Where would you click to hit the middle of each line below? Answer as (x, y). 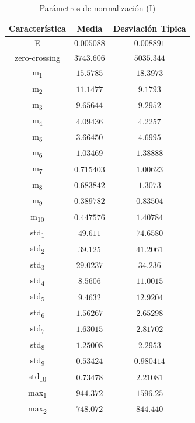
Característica (37, 28)
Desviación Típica (149, 28)
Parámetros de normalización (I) (97, 8)
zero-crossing (37, 58)
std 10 (37, 377)
